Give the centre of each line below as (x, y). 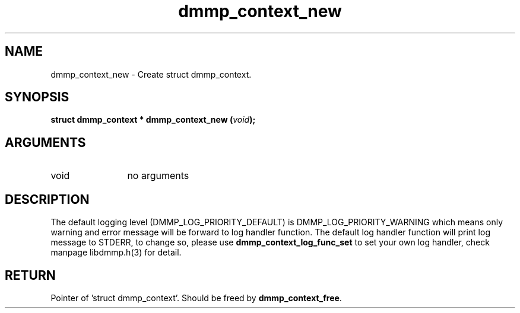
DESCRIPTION (47, 199)
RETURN (30, 275)
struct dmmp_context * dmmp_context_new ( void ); (153, 120)
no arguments (158, 176)
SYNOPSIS (37, 97)
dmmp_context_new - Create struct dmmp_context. (151, 74)
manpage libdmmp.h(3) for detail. (116, 253)
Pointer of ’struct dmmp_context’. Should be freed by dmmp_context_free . (196, 298)
